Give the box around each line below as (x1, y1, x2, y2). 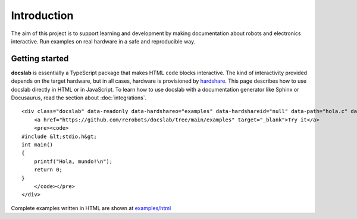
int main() (21, 141, 54, 148)
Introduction (11, 9, 74, 22)
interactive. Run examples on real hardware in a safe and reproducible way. (11, 37, 196, 45)
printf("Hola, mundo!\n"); (33, 158, 113, 165)
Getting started (11, 54, 69, 64)
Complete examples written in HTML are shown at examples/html (11, 204, 171, 211)
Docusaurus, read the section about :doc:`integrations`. (11, 94, 147, 101)
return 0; (33, 167, 62, 173)
